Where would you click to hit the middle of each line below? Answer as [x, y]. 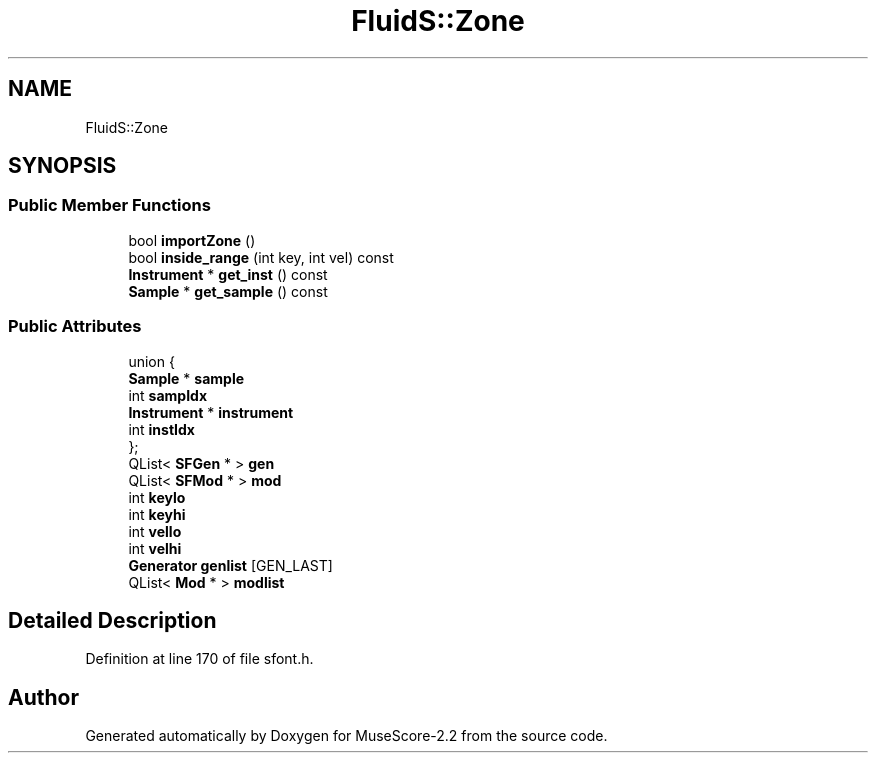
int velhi [155, 548]
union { [151, 361]
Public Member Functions [109, 205]
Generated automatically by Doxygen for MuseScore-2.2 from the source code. [346, 736]
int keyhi [157, 514]
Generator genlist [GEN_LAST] [230, 565]
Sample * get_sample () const [228, 291]
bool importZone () [192, 240]
